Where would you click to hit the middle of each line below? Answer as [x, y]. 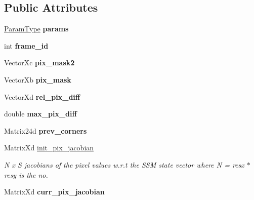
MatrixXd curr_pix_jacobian [54, 192]
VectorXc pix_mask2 [39, 63]
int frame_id [26, 45]
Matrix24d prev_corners [46, 130]
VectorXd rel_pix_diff [42, 96]
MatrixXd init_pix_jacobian [49, 148]
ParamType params [36, 29]
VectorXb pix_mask [38, 79]
